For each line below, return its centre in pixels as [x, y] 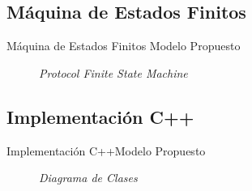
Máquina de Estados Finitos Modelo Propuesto [124, 46]
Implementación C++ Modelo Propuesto [106, 150]
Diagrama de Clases [88, 178]
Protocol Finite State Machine [113, 72]
